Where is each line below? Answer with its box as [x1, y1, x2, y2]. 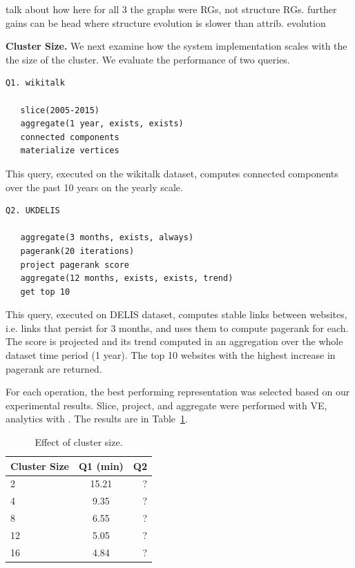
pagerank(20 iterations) [20, 246, 135, 256]
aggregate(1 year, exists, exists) [20, 119, 184, 129]
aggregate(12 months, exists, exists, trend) [20, 273, 233, 284]
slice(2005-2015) [20, 105, 100, 115]
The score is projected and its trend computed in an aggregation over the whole [6, 334, 343, 349]
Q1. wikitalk [6, 78, 65, 88]
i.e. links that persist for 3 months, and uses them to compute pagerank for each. [6, 320, 349, 335]
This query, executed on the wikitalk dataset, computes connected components [6, 166, 338, 180]
